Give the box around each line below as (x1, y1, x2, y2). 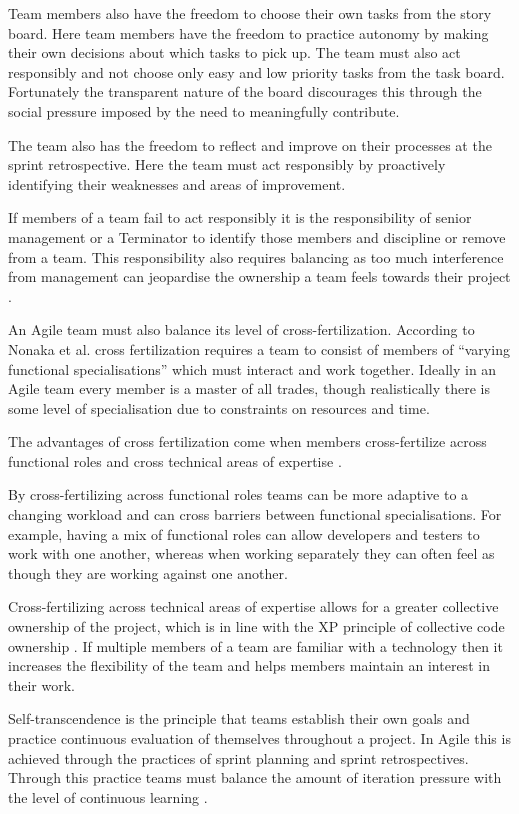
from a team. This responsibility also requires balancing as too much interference (8, 246, 504, 267)
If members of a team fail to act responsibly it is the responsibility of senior (8, 207, 472, 228)
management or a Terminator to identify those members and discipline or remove (8, 226, 506, 247)
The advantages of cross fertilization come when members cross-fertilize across (8, 431, 487, 452)
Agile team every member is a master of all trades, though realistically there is (8, 378, 491, 399)
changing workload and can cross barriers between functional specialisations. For (8, 504, 502, 525)
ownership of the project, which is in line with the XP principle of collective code (8, 616, 505, 637)
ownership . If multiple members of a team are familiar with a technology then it (8, 635, 503, 656)
